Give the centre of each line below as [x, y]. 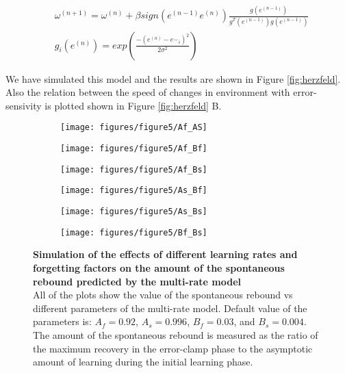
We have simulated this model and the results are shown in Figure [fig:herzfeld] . [173, 78]
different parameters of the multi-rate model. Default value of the [170, 308]
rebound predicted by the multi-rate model [137, 281]
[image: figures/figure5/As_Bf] [134, 191]
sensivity [24, 105]
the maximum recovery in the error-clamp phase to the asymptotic [173, 348]
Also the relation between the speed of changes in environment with [148, 92]
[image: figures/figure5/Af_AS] [134, 128]
